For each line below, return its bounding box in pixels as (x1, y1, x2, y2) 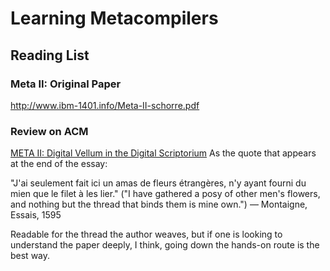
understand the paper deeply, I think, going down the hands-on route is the (10, 239, 320, 251)
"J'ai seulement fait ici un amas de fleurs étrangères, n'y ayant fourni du (10, 177, 307, 189)
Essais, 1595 (10, 209, 62, 221)
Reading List (10, 47, 90, 64)
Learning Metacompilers (10, 7, 219, 30)
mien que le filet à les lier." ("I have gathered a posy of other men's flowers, (10, 188, 321, 200)
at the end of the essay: (10, 158, 108, 170)
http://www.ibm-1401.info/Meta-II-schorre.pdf (10, 99, 200, 111)
